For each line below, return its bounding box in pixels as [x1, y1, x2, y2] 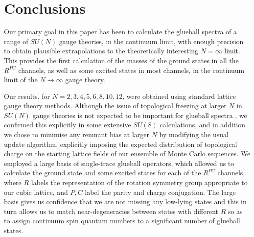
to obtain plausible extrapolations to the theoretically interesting [4, 46, 199, 56]
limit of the [4, 74, 38, 85]
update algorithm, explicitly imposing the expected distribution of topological [4, 139, 237, 149]
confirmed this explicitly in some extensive [4, 119, 131, 130]
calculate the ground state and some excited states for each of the [4, 167, 201, 178]
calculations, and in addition [160, 119, 245, 130]
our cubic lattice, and [4, 187, 68, 197]
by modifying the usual [159, 129, 229, 140]
